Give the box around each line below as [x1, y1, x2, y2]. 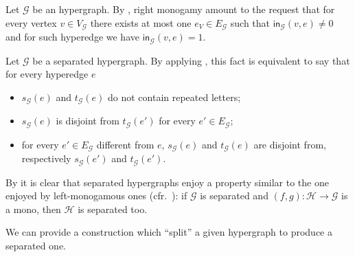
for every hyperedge [5, 67, 89, 81]
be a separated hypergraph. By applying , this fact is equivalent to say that [32, 53, 350, 67]
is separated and [200, 188, 268, 203]
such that [230, 15, 271, 30]
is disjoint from [56, 113, 119, 128]
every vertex [5, 15, 57, 30]
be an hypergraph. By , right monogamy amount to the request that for [32, 2, 335, 16]
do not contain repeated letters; [108, 89, 241, 104]
